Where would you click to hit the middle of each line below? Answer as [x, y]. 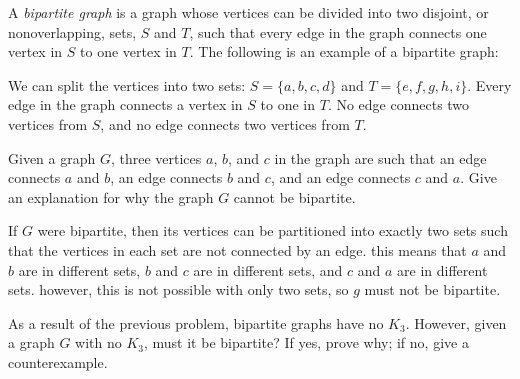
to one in [288, 104]
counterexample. [58, 361]
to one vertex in [128, 51]
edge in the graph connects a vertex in [125, 104]
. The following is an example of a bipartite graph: [344, 51]
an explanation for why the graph [111, 196]
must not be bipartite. [432, 289]
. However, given [456, 322]
